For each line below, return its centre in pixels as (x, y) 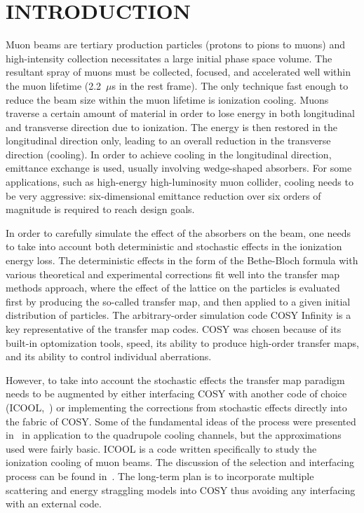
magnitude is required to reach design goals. (100, 209)
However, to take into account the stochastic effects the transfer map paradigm (175, 379)
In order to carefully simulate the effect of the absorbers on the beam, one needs (178, 232)
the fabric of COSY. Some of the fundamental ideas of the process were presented (181, 421)
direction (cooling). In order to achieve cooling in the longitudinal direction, (169, 154)
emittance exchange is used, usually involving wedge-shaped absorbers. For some (179, 168)
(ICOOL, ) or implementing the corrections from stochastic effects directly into (176, 407)
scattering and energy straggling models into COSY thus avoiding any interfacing (181, 490)
